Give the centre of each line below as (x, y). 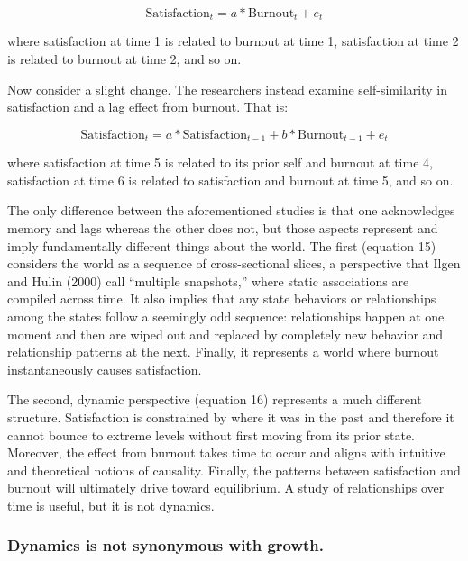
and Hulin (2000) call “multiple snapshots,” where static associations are (208, 280)
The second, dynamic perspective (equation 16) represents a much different (215, 399)
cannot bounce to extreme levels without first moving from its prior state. (211, 434)
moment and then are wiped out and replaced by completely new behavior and (225, 334)
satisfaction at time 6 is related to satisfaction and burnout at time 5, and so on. (230, 180)
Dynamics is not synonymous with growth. (166, 545)
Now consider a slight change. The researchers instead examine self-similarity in (227, 89)
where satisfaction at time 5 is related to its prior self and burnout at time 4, (220, 163)
